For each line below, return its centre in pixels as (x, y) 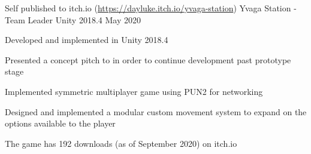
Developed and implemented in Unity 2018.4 (87, 40)
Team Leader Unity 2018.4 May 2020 (73, 19)
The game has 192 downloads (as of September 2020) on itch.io (121, 143)
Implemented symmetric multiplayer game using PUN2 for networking (134, 91)
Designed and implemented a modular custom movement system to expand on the (156, 111)
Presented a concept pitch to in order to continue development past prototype (148, 59)
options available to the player (60, 123)
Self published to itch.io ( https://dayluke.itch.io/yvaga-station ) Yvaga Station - (151, 8)
